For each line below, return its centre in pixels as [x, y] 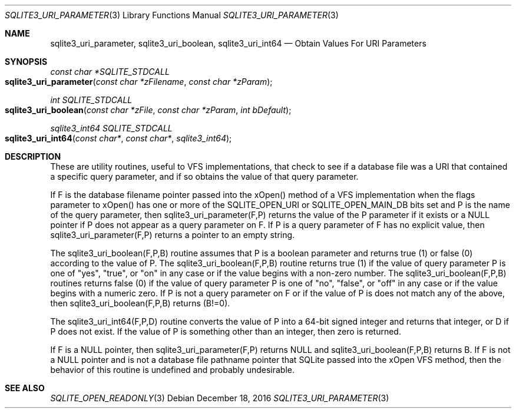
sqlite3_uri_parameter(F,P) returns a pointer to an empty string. [173, 235]
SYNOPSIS [26, 62]
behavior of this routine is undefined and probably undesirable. [172, 370]
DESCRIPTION [33, 156]
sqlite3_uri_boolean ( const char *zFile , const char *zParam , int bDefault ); [148, 110]
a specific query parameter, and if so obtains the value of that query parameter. [204, 176]
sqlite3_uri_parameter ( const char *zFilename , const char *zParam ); [139, 82]
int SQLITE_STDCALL [91, 100]
